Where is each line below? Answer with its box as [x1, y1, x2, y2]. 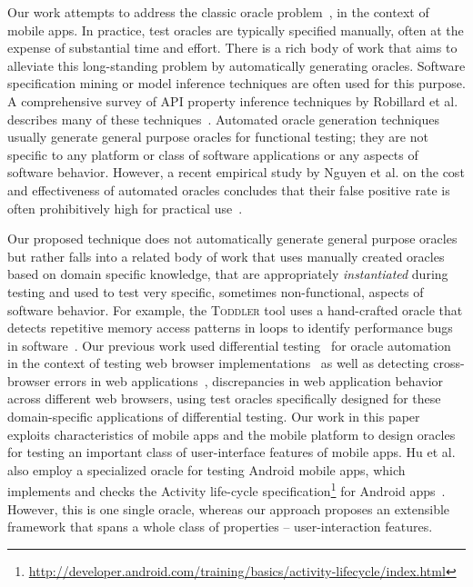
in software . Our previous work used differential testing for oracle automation [7, 335, 451, 354]
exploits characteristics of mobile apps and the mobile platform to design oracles [7, 424, 456, 443]
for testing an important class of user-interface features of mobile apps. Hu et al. [7, 443, 456, 462]
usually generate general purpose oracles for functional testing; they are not [7, 127, 428, 146]
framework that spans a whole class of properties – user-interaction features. [7, 517, 433, 536]
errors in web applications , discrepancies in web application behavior [54, 371, 444, 390]
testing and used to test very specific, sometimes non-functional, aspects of [7, 282, 424, 301]
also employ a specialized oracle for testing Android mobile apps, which [7, 460, 406, 479]
